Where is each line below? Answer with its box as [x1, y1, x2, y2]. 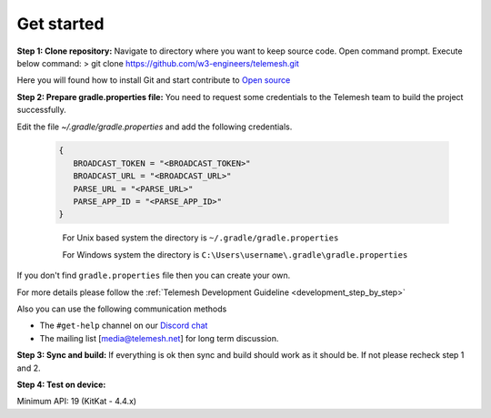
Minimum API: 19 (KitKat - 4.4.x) [16, 396, 136, 407]
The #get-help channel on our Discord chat [39, 320, 208, 331]
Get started [16, 14, 105, 34]
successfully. [16, 105, 67, 116]
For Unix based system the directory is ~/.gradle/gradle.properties [62, 232, 339, 243]
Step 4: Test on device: [16, 379, 106, 390]
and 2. [16, 362, 41, 373]
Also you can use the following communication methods [16, 303, 227, 314]
